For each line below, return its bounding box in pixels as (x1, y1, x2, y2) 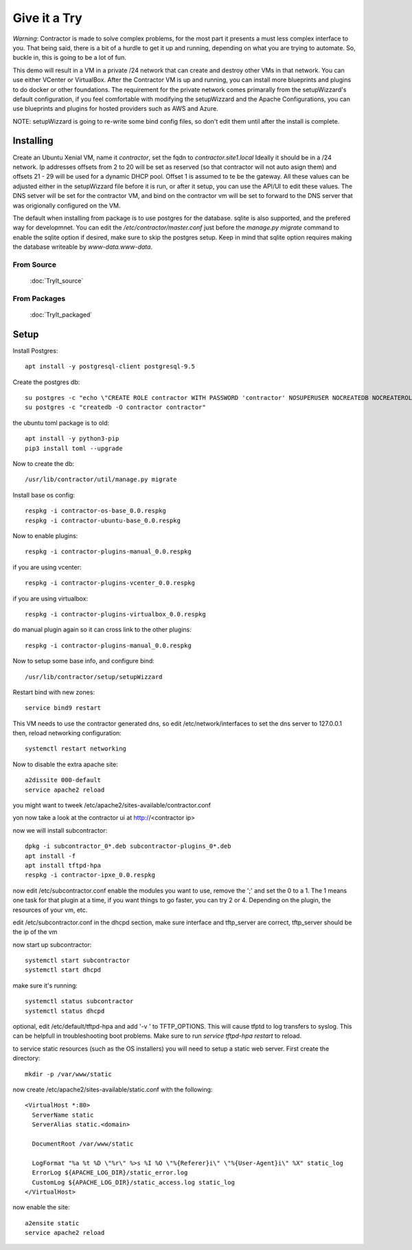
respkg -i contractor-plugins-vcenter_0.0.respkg (25, 579, 196, 587)
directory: (12, 1054, 41, 1062)
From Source (12, 260, 56, 269)
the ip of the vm (12, 928, 58, 936)
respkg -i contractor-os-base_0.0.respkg (25, 507, 166, 515)
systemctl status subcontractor (25, 997, 134, 1005)
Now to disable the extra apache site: (12, 760, 118, 768)
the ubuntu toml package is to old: (12, 418, 110, 427)
